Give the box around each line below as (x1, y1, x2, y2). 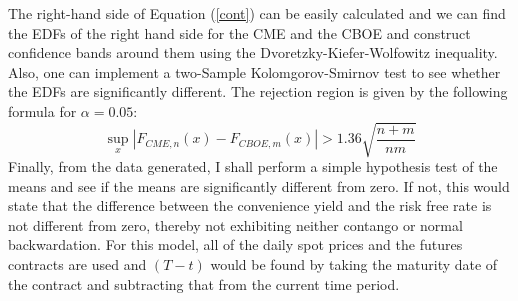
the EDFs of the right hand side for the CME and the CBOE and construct (8, 22, 471, 43)
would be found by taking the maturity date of (210, 254, 498, 275)
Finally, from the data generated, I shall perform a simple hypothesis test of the (8, 156, 498, 177)
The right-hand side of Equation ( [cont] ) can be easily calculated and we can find (8, 3, 506, 23)
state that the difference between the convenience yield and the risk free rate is (8, 195, 492, 216)
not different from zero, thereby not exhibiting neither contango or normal (8, 214, 463, 235)
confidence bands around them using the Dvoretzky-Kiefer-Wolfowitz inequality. (8, 42, 498, 63)
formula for (8, 100, 77, 121)
